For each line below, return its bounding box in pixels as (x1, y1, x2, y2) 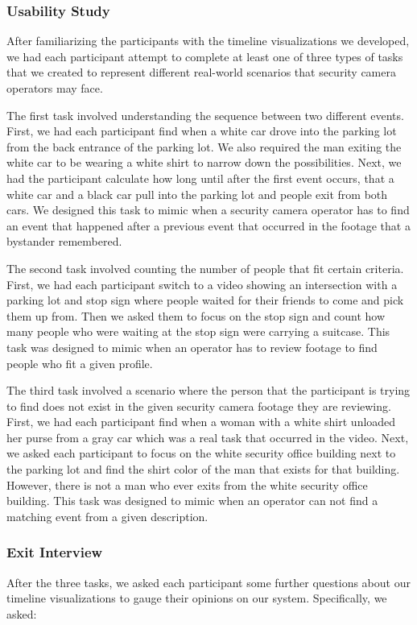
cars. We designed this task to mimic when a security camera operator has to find (6, 201, 410, 218)
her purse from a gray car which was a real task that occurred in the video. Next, (6, 428, 409, 445)
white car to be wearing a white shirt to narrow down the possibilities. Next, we (6, 154, 402, 171)
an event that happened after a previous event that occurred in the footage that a (6, 217, 411, 234)
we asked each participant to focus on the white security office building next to (6, 445, 396, 462)
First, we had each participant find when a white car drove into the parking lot (6, 122, 397, 139)
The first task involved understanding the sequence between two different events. (6, 106, 404, 123)
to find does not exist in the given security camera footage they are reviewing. (6, 397, 391, 414)
